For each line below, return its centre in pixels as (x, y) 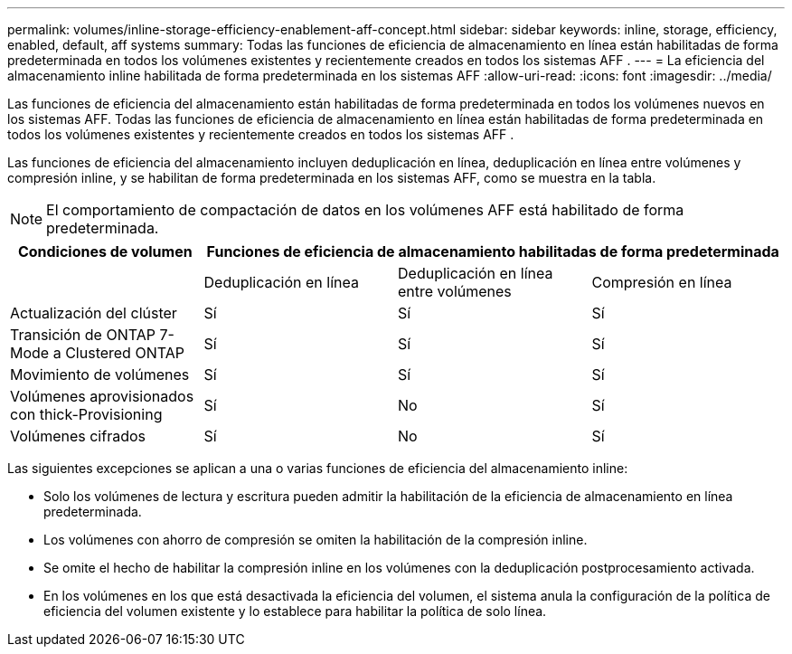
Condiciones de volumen (105, 251)
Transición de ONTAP (83, 335)
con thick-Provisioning (86, 414)
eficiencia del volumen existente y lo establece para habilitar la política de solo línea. (295, 611)
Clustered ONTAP (125, 353)
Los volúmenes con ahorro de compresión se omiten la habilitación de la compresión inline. (316, 540)
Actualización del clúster (94, 313)
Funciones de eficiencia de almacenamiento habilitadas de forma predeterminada (493, 251)
